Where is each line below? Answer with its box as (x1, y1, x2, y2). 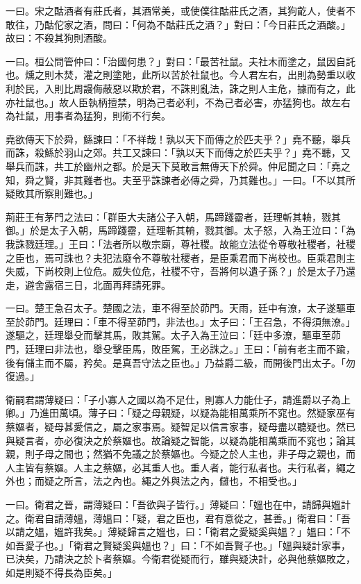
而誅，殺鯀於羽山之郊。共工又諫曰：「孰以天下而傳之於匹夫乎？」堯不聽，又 (6, 145, 351, 160)
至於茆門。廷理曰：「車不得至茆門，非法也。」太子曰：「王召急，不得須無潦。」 (6, 314, 355, 328)
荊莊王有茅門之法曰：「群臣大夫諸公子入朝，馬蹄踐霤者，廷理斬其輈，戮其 (6, 209, 341, 224)
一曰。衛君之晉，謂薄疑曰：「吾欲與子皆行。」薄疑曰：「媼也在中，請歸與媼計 (6, 497, 351, 511)
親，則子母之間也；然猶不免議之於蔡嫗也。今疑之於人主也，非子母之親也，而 (6, 447, 355, 461)
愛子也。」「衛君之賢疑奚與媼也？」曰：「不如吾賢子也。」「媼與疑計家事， (24, 537, 351, 552)
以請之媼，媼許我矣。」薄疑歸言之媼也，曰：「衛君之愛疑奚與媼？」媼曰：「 (6, 524, 341, 539)
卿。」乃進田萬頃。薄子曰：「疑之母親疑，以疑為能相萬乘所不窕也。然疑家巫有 (6, 406, 355, 420)
